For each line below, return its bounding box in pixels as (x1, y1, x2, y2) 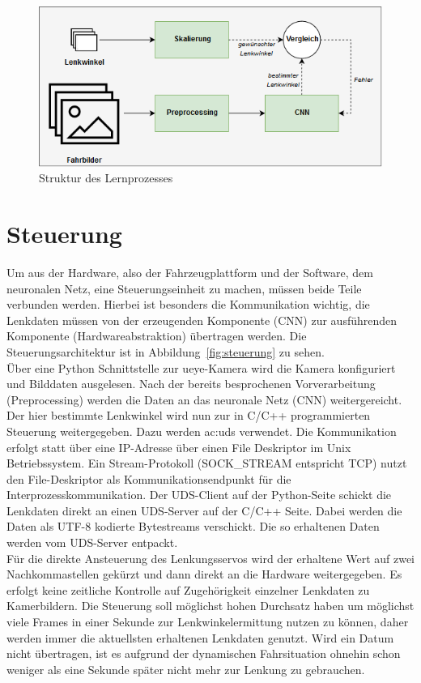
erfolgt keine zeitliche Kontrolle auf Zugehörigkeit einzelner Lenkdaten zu (6, 581, 370, 598)
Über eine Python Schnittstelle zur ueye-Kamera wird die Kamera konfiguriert (6, 359, 396, 376)
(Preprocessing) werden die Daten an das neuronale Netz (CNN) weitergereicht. (6, 391, 402, 408)
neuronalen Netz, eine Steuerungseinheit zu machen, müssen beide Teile (6, 280, 362, 297)
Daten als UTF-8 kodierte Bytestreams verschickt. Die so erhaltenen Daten (6, 518, 380, 535)
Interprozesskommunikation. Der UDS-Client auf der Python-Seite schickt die (6, 486, 392, 503)
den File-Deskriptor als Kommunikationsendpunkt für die (6, 470, 291, 487)
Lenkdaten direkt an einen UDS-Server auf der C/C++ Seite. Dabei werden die (6, 502, 402, 519)
